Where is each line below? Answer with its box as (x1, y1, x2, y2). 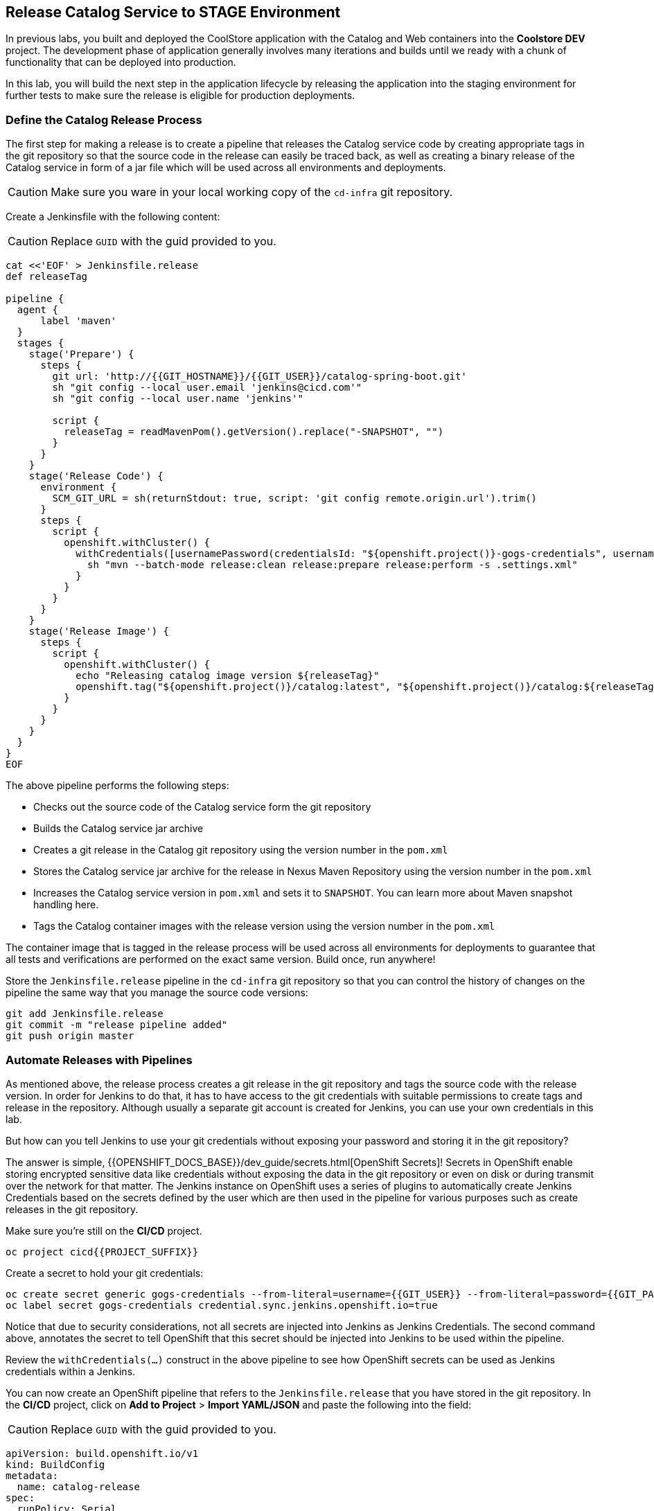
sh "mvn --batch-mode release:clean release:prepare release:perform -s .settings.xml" (87, 559, 578, 571)
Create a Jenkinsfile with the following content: (6, 211, 220, 223)
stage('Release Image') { (28, 626, 170, 637)
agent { (17, 304, 58, 316)
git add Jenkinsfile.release (6, 1008, 163, 1020)
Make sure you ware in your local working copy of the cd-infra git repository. (51, 185, 453, 200)
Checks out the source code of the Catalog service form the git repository (33, 801, 371, 813)
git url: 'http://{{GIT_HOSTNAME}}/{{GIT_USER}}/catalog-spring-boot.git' (52, 371, 467, 382)
